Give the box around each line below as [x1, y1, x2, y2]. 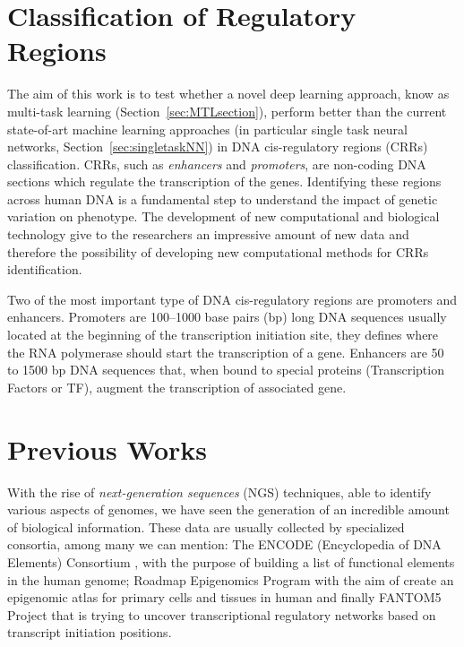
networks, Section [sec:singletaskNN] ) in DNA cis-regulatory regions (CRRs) [7, 137, 428, 156]
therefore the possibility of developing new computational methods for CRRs [7, 242, 429, 261]
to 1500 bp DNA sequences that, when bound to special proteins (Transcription [7, 360, 444, 379]
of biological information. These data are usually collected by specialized [7, 517, 405, 536]
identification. [7, 260, 82, 279]
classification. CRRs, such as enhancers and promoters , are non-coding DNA [7, 154, 426, 173]
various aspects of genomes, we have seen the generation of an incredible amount [7, 500, 450, 519]
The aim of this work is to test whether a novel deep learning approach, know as [7, 84, 450, 103]
